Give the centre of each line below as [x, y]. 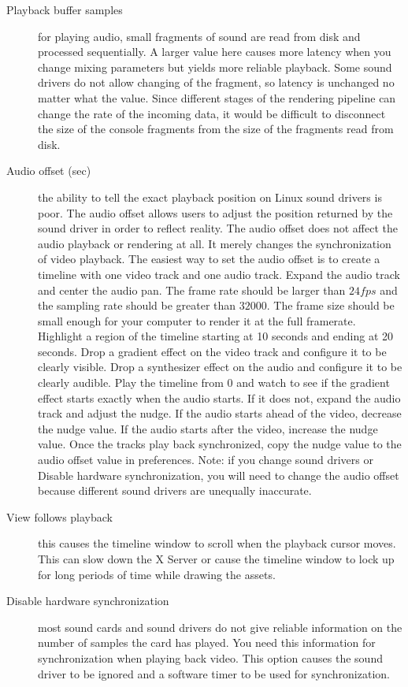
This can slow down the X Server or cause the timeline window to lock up [216, 559]
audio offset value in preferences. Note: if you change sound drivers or [206, 460]
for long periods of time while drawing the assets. [157, 574]
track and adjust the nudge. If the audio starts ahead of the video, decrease [220, 413]
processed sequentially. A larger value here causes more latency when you [215, 52]
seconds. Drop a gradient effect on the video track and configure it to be [212, 351]
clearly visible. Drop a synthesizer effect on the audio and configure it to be [220, 367]
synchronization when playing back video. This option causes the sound [210, 657]
